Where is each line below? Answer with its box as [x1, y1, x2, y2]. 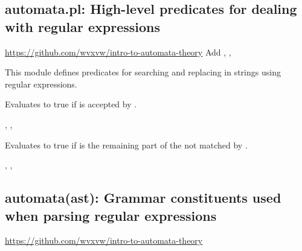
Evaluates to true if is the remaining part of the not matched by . [5, 138, 248, 151]
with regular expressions [5, 17, 160, 36]
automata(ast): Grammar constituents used [5, 188, 281, 207]
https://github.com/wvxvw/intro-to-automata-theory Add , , [5, 45, 231, 58]
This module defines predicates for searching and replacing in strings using [5, 66, 281, 78]
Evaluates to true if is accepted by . [5, 98, 137, 110]
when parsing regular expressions [5, 206, 217, 224]
